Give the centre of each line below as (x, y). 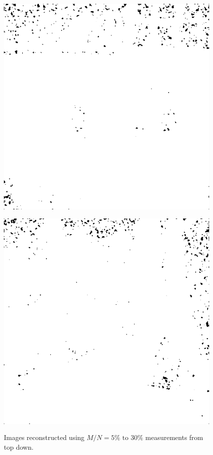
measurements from (174, 437)
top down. (19, 447)
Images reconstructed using (44, 437)
